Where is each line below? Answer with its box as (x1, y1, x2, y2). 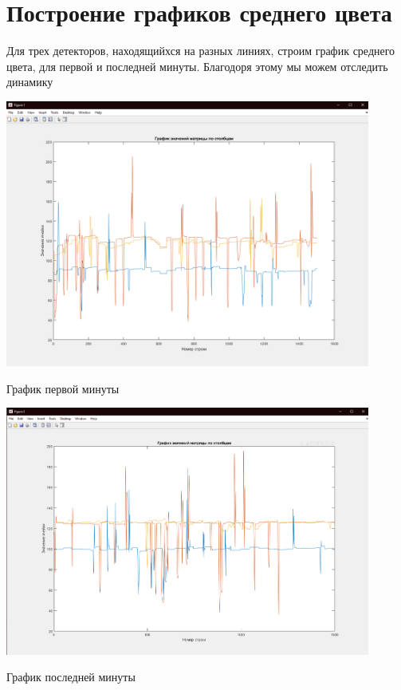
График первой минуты (6, 380, 120, 396)
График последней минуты (6, 668, 136, 685)
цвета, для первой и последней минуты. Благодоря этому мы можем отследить (6, 57, 388, 74)
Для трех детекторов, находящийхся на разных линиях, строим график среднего (6, 42, 395, 59)
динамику (6, 73, 53, 90)
